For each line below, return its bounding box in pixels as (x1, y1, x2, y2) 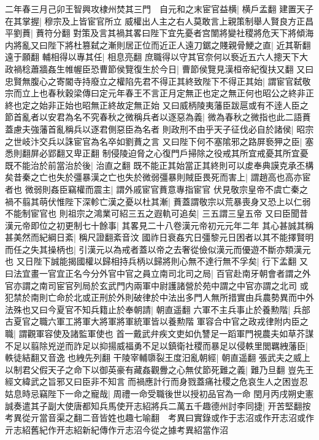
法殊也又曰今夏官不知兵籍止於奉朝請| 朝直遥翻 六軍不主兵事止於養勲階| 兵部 (5, 303, 310, 315)
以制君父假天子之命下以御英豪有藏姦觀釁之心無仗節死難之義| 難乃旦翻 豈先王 (5, 363, 314, 376)
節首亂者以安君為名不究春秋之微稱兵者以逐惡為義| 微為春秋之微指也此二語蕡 (5, 110, 311, 123)
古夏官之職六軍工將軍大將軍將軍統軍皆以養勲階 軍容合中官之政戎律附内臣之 (5, 315, 309, 328)
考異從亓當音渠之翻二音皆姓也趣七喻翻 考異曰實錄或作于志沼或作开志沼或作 (5, 411, 314, 424)
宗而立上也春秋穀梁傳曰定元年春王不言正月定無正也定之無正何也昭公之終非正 (5, 87, 314, 99)
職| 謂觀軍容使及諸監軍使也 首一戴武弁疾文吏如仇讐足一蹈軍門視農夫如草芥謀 (5, 327, 314, 340)
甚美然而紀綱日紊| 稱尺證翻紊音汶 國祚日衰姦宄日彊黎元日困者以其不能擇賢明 (5, 231, 314, 244)
